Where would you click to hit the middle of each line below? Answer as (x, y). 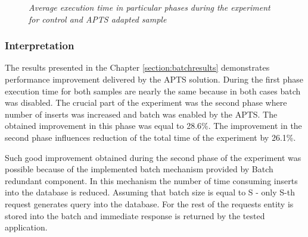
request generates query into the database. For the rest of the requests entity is (149, 203)
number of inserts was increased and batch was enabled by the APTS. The (141, 114)
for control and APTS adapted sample (98, 19)
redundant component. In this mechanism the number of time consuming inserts (151, 180)
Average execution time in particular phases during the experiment (150, 7)
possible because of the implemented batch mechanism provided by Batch (139, 169)
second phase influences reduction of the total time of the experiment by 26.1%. (150, 137)
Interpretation (40, 45)
